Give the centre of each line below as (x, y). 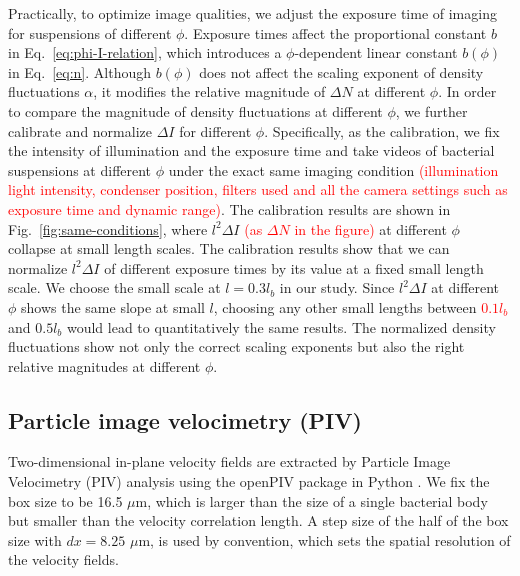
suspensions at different (80, 169)
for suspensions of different (90, 32)
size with (35, 539)
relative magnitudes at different (104, 365)
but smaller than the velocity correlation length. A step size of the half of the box (258, 520)
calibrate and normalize (80, 130)
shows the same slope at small (113, 306)
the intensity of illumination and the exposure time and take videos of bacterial (251, 150)
